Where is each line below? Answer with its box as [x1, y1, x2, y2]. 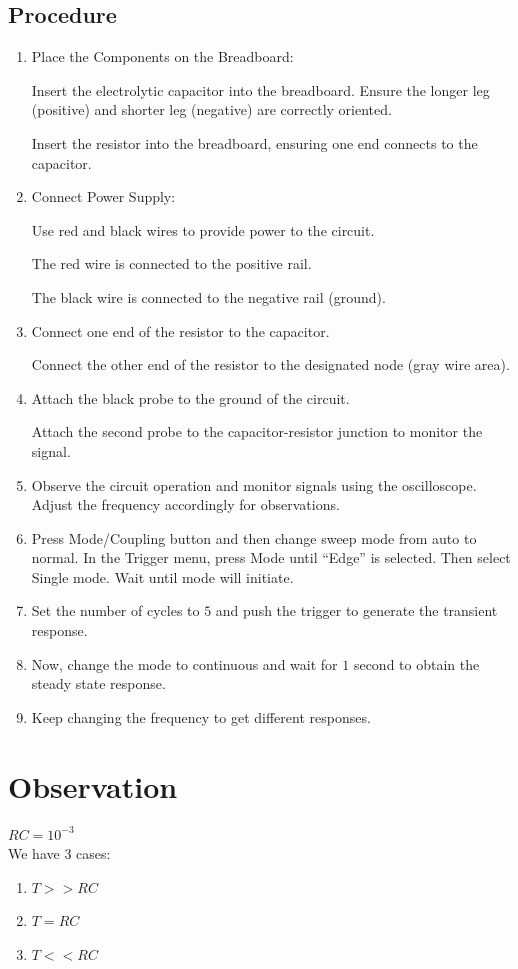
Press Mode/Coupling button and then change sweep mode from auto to [31, 527, 477, 548]
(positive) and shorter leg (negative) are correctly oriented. [31, 99, 392, 120]
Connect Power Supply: [31, 186, 176, 207]
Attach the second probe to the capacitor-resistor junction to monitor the [31, 421, 483, 442]
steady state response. [31, 673, 166, 694]
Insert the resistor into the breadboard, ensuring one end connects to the [31, 132, 478, 153]
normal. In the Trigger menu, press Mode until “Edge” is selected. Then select [31, 547, 511, 568]
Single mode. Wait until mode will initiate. [31, 566, 294, 587]
